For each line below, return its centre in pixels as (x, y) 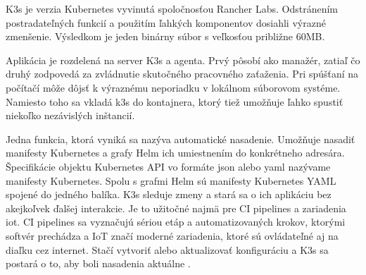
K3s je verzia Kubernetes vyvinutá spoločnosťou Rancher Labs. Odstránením (172, 8)
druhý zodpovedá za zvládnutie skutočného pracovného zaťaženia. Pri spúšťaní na (182, 74)
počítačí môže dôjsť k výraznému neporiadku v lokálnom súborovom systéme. (173, 87)
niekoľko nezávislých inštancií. (70, 115)
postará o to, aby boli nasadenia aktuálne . (98, 263)
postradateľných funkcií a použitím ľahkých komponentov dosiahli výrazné (166, 22)
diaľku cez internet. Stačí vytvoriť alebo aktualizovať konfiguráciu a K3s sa (167, 249)
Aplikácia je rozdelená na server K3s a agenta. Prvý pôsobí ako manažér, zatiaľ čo (183, 60)
